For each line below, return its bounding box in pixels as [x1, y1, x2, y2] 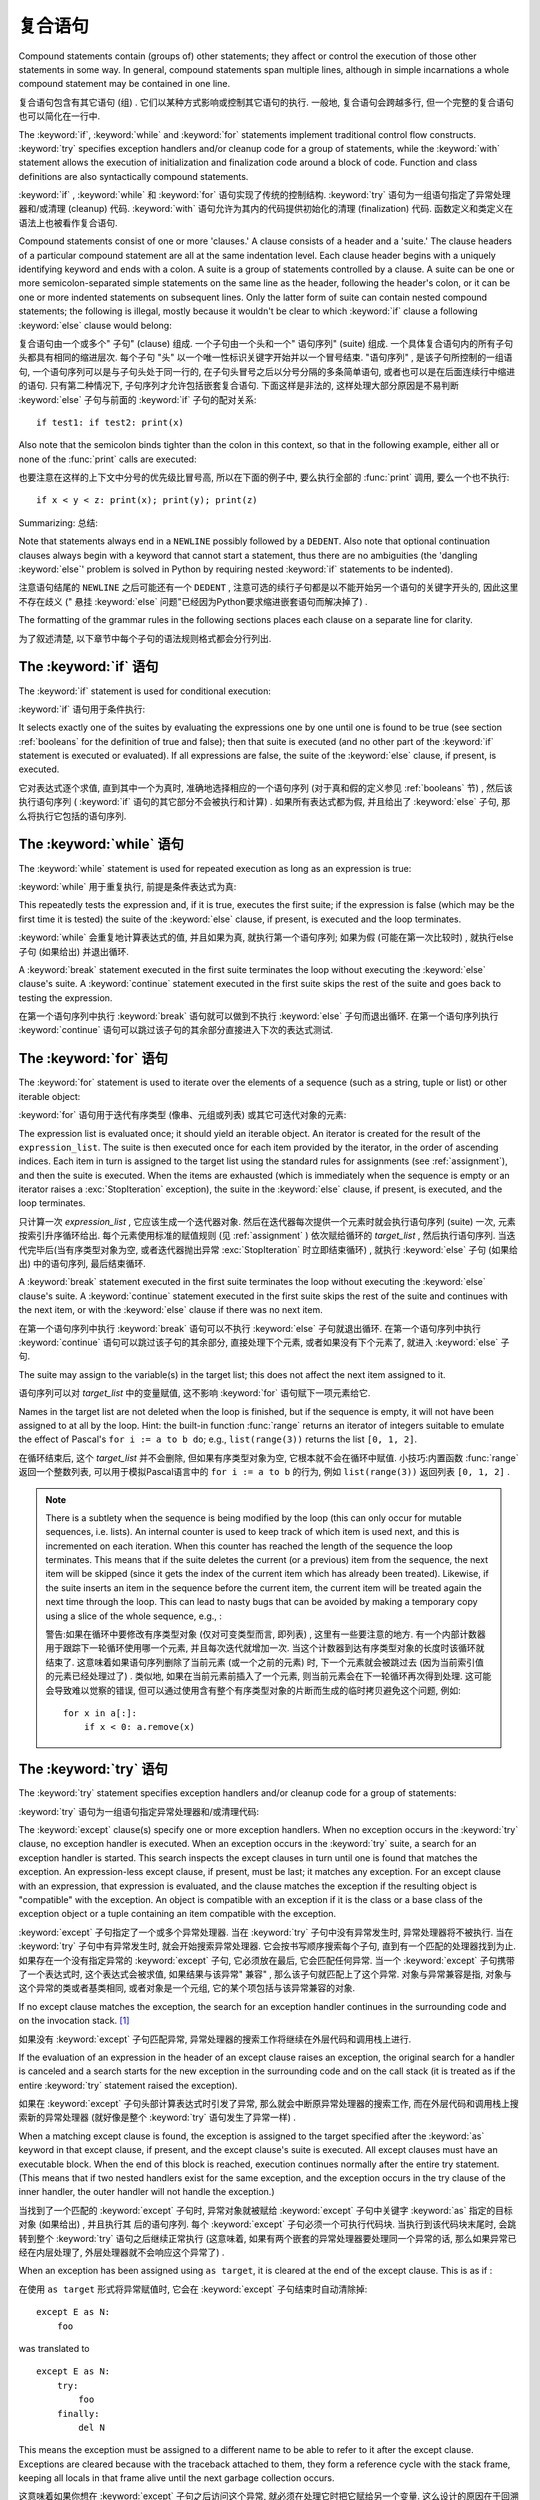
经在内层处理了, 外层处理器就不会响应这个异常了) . [18, 2246, 225, 2258]
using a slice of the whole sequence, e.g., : [45, 1610, 222, 1622]
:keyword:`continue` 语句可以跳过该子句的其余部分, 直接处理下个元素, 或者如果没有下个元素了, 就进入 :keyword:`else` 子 [18, 1336, 510, 1348]
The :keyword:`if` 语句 [18, 658, 159, 675]
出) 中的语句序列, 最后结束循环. [18, 1258, 147, 1270]
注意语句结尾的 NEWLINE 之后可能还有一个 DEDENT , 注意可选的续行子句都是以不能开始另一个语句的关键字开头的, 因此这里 [18, 581, 519, 594]
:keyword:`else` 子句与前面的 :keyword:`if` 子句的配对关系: [18, 393, 257, 405]
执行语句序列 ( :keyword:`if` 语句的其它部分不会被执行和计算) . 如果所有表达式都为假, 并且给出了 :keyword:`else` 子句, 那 [18, 796, 511, 808]
